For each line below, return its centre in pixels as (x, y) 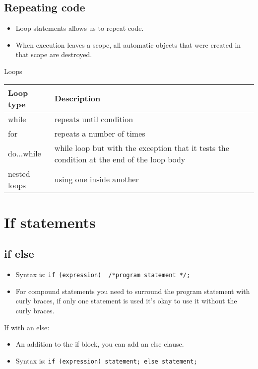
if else (19, 254)
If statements (50, 222)
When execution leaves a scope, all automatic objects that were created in (128, 44)
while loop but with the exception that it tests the (142, 148)
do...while (25, 153)
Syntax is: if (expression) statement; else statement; (106, 360)
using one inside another (97, 179)
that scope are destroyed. (54, 54)
